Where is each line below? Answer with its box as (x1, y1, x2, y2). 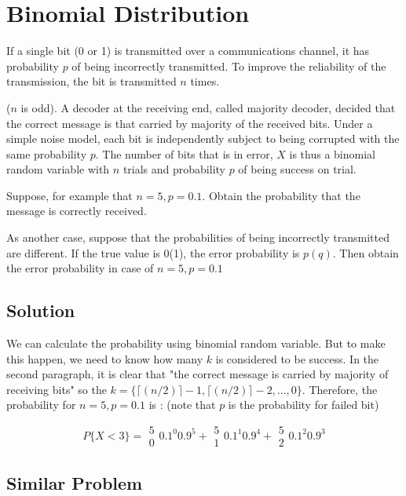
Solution (6, 298, 75, 323)
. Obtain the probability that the (202, 187, 360, 203)
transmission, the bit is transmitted (6, 73, 177, 89)
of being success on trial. (238, 161, 357, 177)
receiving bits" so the (6, 381, 107, 397)
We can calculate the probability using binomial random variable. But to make (6, 335, 386, 352)
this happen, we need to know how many (6, 350, 203, 367)
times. (190, 73, 220, 89)
